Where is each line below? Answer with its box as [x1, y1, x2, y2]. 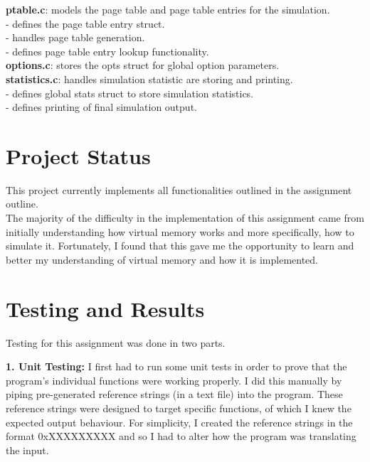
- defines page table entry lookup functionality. [6, 43, 209, 58]
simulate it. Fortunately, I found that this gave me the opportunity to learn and [6, 238, 354, 253]
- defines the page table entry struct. [6, 16, 165, 31]
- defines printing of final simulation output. [6, 100, 197, 114]
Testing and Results [6, 294, 205, 323]
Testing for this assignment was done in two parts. [6, 335, 226, 350]
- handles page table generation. [6, 30, 145, 45]
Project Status [6, 141, 151, 170]
